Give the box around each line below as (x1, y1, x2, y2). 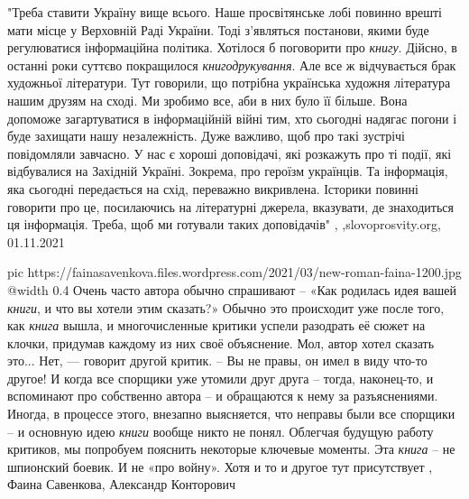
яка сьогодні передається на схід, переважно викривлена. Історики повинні (7, 179, 418, 198)
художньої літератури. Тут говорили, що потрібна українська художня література (7, 73, 451, 92)
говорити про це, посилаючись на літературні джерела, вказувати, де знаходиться (7, 197, 454, 216)
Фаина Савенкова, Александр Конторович (7, 475, 236, 494)
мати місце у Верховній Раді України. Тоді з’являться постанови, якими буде (7, 20, 429, 39)
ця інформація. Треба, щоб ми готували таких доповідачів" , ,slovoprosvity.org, (7, 215, 441, 234)
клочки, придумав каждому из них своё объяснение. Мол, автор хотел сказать (7, 333, 435, 352)
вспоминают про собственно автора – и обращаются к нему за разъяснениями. (7, 386, 438, 405)
